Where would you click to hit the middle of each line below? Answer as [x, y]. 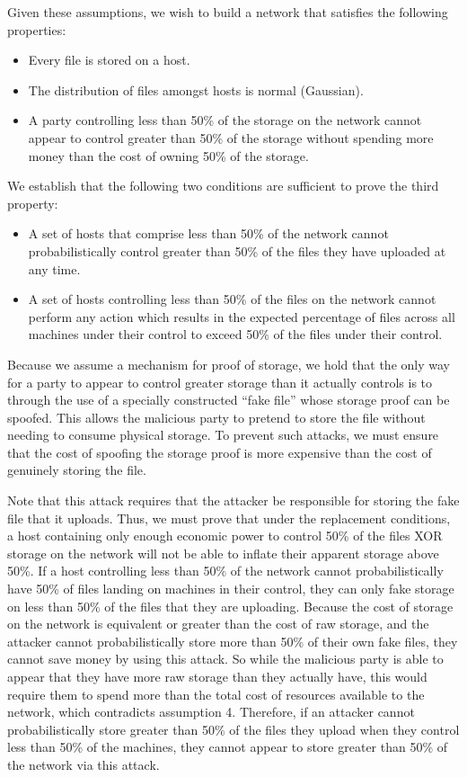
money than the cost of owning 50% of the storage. [168, 155]
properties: [37, 29]
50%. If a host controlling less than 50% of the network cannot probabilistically [225, 571]
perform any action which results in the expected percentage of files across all [242, 316]
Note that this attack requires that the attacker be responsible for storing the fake [233, 500]
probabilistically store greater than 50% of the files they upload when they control [233, 729]
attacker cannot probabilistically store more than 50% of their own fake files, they [233, 641]
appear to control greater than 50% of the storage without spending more [231, 137]
